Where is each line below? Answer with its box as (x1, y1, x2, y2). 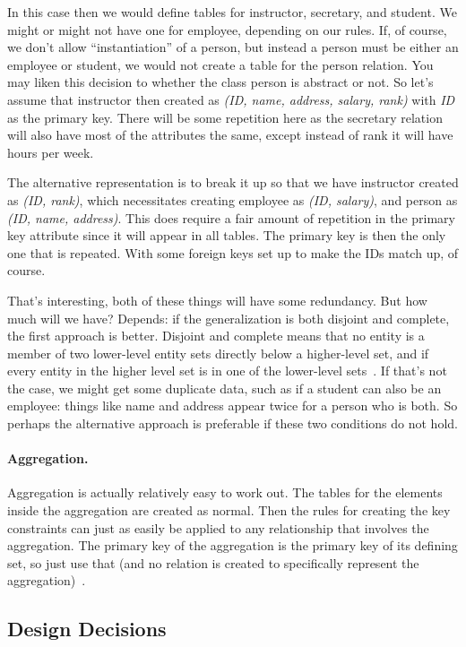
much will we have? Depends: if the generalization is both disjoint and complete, (7, 308, 450, 327)
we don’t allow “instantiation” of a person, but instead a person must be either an (7, 38, 459, 56)
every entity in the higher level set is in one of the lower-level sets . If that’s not (7, 361, 447, 380)
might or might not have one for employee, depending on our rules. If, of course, (7, 20, 447, 39)
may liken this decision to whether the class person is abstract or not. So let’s (7, 73, 434, 91)
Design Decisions (7, 615, 167, 643)
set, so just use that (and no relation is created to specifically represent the (7, 553, 419, 572)
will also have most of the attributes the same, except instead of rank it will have (7, 125, 453, 144)
